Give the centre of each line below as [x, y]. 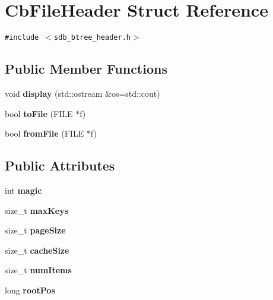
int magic [23, 190]
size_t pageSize [35, 230]
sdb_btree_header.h [92, 38]
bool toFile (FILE [39, 113]
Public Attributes [60, 165]
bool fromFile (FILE [45, 133]
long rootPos [30, 290]
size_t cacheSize [37, 250]
